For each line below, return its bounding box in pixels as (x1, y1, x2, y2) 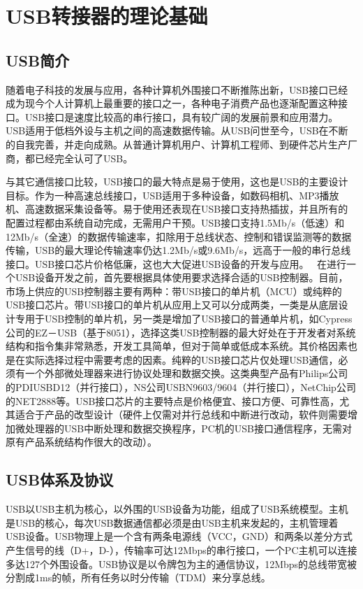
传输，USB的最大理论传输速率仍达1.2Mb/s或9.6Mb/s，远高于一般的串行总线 (6, 243, 351, 257)
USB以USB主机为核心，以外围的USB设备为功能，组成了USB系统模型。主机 (6, 502, 348, 516)
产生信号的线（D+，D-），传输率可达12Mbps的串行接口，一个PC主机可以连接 (6, 543, 357, 557)
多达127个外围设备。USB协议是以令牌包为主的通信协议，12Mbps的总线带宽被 (6, 556, 357, 571)
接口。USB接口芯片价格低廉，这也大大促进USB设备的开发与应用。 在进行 (6, 256, 347, 271)
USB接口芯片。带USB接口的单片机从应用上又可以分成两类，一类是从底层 (6, 297, 339, 312)
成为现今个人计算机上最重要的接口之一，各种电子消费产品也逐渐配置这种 (6, 96, 338, 111)
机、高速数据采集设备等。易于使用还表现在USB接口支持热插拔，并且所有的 (6, 201, 348, 216)
